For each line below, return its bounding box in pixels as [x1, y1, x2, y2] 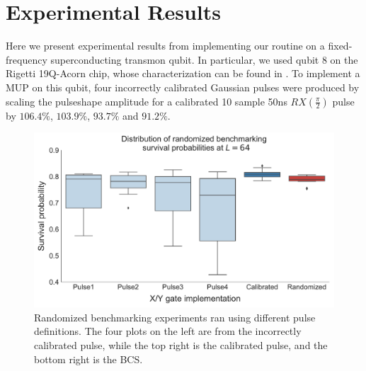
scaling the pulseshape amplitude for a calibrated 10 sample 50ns [6, 93, 287, 108]
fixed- [328, 38, 353, 53]
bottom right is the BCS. [34, 351, 143, 366]
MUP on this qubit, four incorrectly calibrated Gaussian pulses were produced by [6, 79, 360, 94]
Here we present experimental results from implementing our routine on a [6, 38, 325, 53]
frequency [6, 52, 47, 67]
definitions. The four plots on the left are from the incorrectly [34, 324, 302, 338]
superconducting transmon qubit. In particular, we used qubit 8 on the [50, 52, 358, 67]
